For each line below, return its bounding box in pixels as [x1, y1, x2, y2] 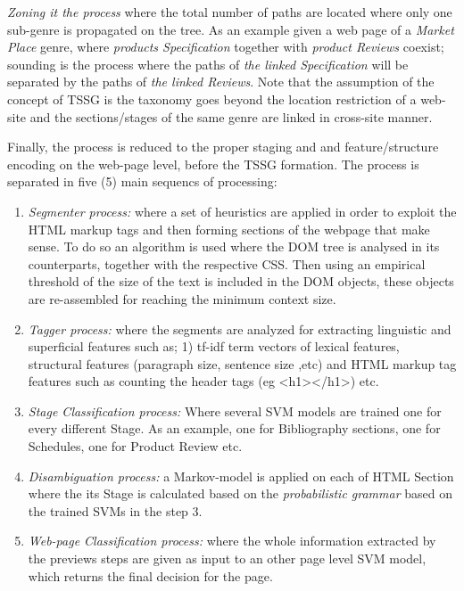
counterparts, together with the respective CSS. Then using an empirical [28, 254, 426, 273]
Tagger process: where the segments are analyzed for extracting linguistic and [28, 319, 452, 338]
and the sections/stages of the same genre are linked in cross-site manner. [29, 107, 433, 126]
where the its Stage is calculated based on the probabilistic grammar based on [28, 484, 453, 503]
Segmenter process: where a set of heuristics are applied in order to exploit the [28, 201, 457, 220]
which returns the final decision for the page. [28, 566, 273, 585]
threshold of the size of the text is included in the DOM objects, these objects [28, 272, 454, 291]
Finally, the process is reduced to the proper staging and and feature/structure [7, 137, 439, 156]
